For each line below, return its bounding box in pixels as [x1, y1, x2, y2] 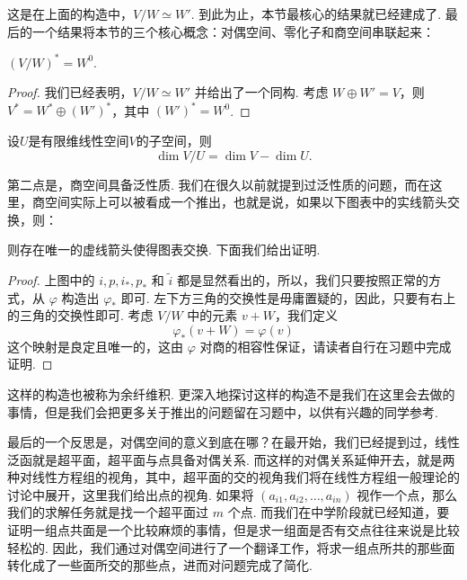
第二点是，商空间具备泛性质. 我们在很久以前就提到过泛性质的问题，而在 [7, 174, 430, 193]
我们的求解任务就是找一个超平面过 [7, 503, 208, 522]
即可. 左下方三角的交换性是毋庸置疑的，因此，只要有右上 [120, 288, 456, 307]
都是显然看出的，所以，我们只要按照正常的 [176, 270, 428, 289]
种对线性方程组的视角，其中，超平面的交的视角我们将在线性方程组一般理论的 [7, 468, 460, 486]
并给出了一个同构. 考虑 [194, 83, 329, 102]
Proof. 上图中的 [7, 270, 95, 289]
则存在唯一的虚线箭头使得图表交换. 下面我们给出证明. [7, 240, 321, 259]
